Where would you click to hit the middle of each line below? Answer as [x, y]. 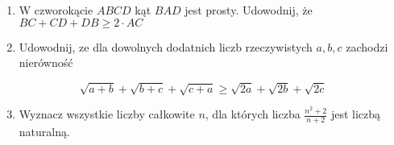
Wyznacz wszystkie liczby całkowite [107, 114]
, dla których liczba [253, 114]
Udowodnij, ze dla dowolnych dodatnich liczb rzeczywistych [166, 46]
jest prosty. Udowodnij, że [249, 10]
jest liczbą [356, 114]
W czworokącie [56, 10]
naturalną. [44, 132]
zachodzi [367, 46]
